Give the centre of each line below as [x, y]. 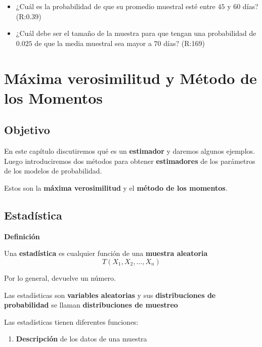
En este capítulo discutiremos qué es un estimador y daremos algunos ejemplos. [129, 151]
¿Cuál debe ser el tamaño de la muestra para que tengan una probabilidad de [136, 33]
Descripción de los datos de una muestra [81, 339]
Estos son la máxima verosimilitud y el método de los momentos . [116, 187]
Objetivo [27, 130]
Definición [22, 236]
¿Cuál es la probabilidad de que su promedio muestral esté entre [116, 6]
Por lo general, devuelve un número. [60, 277]
